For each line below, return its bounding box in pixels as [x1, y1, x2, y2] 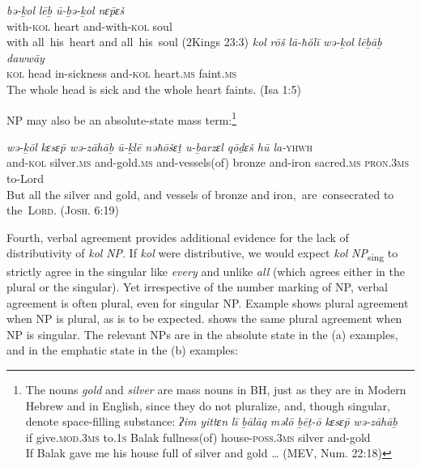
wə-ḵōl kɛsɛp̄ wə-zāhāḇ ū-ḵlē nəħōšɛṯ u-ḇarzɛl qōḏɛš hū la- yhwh [6, 138, 313, 155]
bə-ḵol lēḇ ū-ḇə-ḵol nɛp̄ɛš [6, 2, 125, 18]
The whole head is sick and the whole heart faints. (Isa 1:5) [6, 80, 301, 97]
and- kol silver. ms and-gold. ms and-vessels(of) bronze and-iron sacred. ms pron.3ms [6, 154, 410, 171]
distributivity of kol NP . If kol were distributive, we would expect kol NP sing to [6, 244, 398, 264]
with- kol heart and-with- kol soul [6, 17, 172, 34]
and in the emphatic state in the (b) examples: [6, 342, 238, 359]
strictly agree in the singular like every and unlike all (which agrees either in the [6, 262, 405, 279]
